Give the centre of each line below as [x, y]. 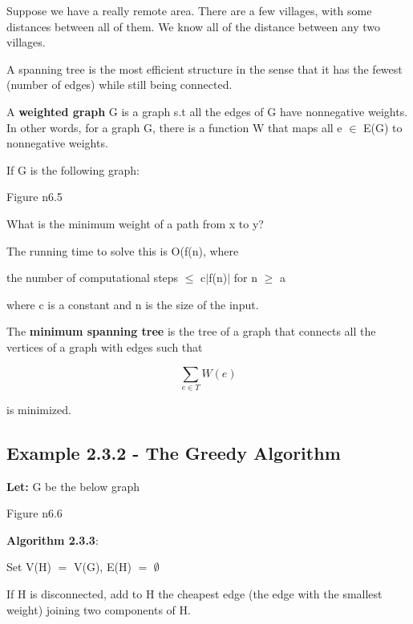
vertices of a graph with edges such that [105, 346]
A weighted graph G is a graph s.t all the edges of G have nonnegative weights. [207, 111]
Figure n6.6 [34, 513]
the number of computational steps [93, 278]
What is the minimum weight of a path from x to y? [135, 223]
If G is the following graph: [73, 169]
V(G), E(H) [102, 567]
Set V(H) [29, 567]
